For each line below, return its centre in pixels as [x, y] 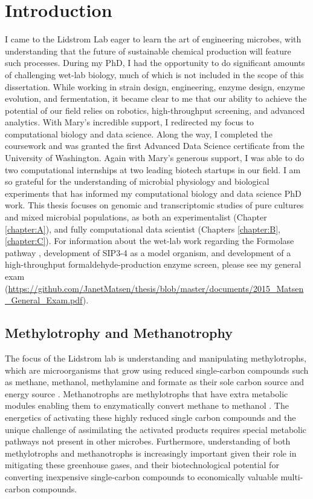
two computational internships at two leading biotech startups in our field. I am [153, 169]
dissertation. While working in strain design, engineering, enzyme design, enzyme [155, 86]
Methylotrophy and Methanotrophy [119, 333]
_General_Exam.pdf [44, 300]
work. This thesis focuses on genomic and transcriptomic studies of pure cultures [154, 205]
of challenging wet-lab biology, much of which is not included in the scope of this [154, 74]
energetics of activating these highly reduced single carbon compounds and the [150, 417]
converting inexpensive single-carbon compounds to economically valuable [141, 476]
